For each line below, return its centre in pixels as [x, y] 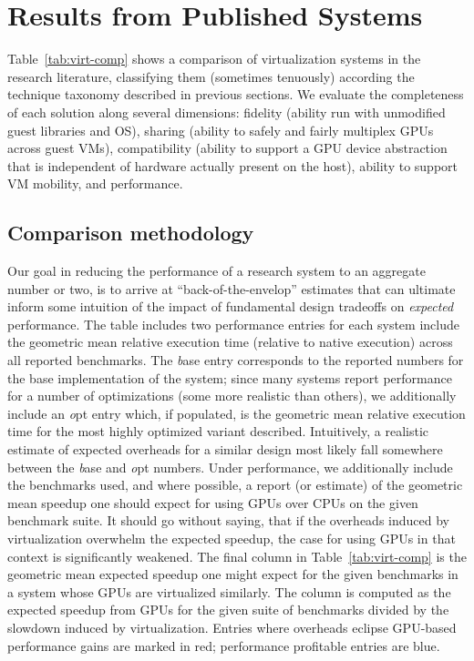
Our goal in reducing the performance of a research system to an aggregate [216, 271]
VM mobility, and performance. [95, 183]
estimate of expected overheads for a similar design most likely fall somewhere [225, 449]
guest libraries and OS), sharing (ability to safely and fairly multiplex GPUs [221, 130]
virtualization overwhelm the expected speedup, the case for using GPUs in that [232, 538]
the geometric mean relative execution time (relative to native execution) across [230, 342]
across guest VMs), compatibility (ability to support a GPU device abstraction [227, 148]
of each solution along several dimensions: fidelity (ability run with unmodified [227, 112]
